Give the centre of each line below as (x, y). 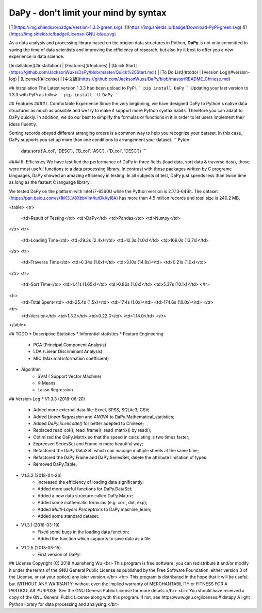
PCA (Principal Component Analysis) (70, 345)
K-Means (47, 383)
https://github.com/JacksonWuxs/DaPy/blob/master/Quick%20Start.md (82, 72)
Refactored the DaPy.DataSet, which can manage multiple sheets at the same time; (116, 451)
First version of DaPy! (59, 554)
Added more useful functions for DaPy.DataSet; (85, 489)
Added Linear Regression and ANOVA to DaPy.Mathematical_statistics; (104, 417)
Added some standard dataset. (68, 516)
